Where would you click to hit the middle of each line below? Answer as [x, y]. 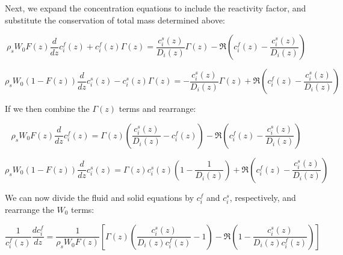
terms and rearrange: [157, 109]
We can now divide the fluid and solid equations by [100, 197]
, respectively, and [263, 197]
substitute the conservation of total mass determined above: [115, 20]
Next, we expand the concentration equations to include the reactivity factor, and [156, 8]
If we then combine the [47, 109]
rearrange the [29, 209]
